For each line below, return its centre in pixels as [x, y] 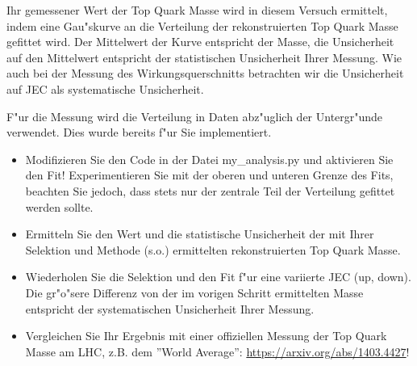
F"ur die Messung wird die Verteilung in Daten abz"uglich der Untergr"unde [195, 116]
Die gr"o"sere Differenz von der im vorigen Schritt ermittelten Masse [194, 292]
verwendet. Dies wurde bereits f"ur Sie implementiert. [139, 132]
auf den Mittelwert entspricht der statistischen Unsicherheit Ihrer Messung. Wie [204, 57]
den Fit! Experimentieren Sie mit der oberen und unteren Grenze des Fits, [209, 175]
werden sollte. [59, 206]
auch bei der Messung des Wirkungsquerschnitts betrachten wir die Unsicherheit [205, 73]
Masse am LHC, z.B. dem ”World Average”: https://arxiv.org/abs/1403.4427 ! [217, 351]
